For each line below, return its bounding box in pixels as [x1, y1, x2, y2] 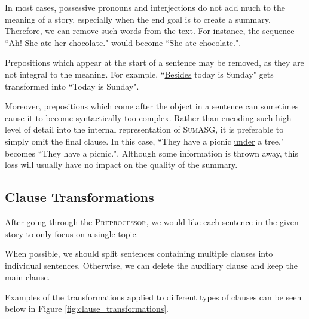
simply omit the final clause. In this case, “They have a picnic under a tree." [5, 134, 284, 147]
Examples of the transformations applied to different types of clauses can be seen [5, 290, 302, 303]
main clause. [5, 271, 50, 283]
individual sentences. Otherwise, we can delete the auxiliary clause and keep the [5, 259, 298, 271]
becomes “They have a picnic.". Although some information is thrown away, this [5, 146, 298, 159]
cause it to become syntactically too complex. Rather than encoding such [5, 111, 273, 124]
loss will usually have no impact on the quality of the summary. [5, 158, 238, 171]
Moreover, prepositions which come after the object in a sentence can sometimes [5, 100, 299, 112]
